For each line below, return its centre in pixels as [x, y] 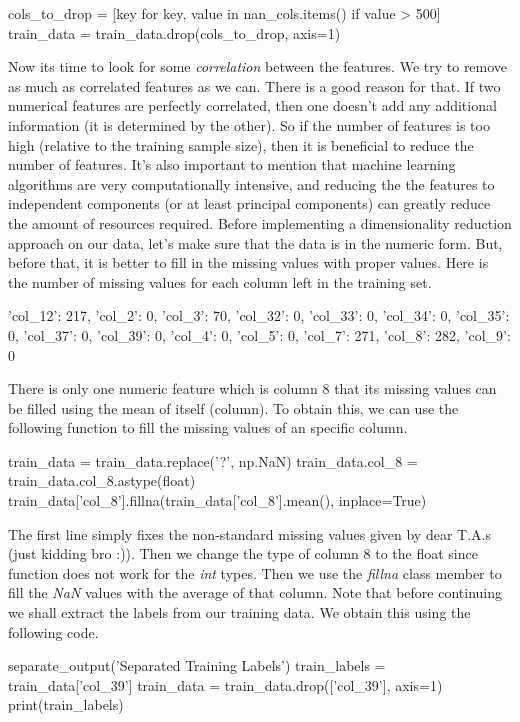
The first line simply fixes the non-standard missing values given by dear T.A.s [249, 533]
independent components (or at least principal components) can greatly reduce [249, 203]
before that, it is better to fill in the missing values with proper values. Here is [248, 262]
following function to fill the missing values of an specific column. [208, 427]
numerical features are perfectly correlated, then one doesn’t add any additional [252, 105]
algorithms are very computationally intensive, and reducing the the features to [251, 183]
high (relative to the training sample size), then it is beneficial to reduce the [241, 144]
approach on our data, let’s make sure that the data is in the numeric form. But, [255, 242]
